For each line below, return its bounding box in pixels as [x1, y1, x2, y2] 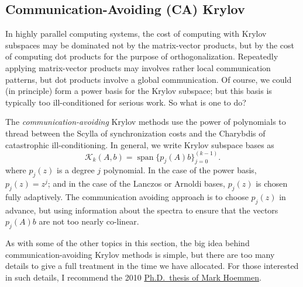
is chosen [256, 177, 288, 190]
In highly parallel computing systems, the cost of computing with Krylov [5, 27, 267, 40]
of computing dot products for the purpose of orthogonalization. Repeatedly [5, 50, 278, 62]
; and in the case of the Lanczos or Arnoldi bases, [47, 177, 225, 190]
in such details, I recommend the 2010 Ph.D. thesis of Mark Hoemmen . [5, 271, 261, 283]
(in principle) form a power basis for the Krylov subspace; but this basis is [5, 85, 272, 97]
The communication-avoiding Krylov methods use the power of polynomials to [5, 116, 286, 128]
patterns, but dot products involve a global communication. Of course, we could [5, 73, 292, 85]
